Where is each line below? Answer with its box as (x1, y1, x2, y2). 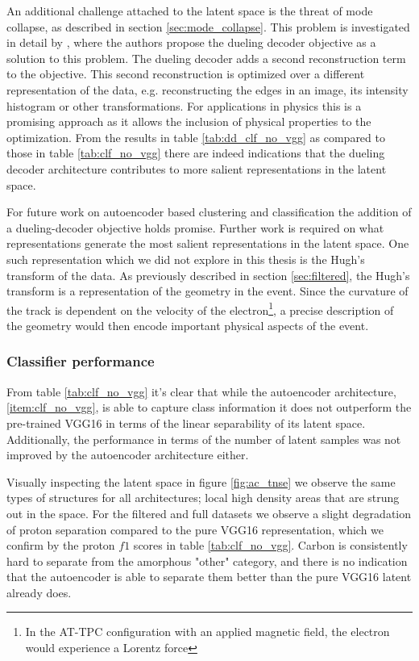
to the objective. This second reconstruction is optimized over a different (6, 65, 365, 82)
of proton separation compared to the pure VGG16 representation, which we (6, 521, 384, 538)
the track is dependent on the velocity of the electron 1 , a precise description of (6, 299, 394, 318)
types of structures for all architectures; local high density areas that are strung (6, 489, 400, 506)
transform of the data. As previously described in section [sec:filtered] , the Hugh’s (6, 266, 410, 283)
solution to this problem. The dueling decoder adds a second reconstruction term (6, 49, 406, 66)
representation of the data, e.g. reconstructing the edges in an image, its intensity (6, 81, 409, 98)
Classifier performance (6, 351, 155, 371)
